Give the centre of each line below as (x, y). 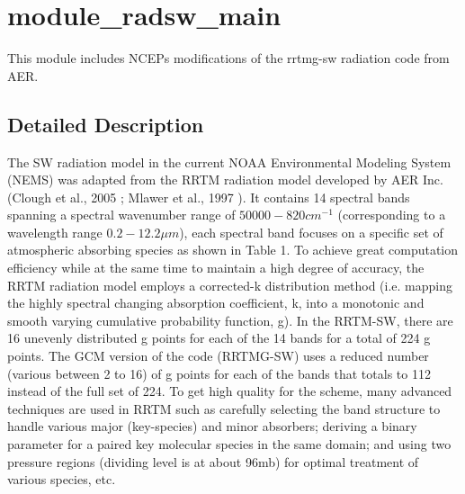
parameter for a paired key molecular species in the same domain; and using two (229, 444)
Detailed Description (106, 124)
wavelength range (55, 232)
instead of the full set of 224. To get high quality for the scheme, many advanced (230, 391)
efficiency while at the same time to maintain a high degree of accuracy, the (216, 268)
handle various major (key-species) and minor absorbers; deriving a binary (212, 426)
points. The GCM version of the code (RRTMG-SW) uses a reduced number (218, 356)
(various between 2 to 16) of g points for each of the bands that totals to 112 (219, 373)
